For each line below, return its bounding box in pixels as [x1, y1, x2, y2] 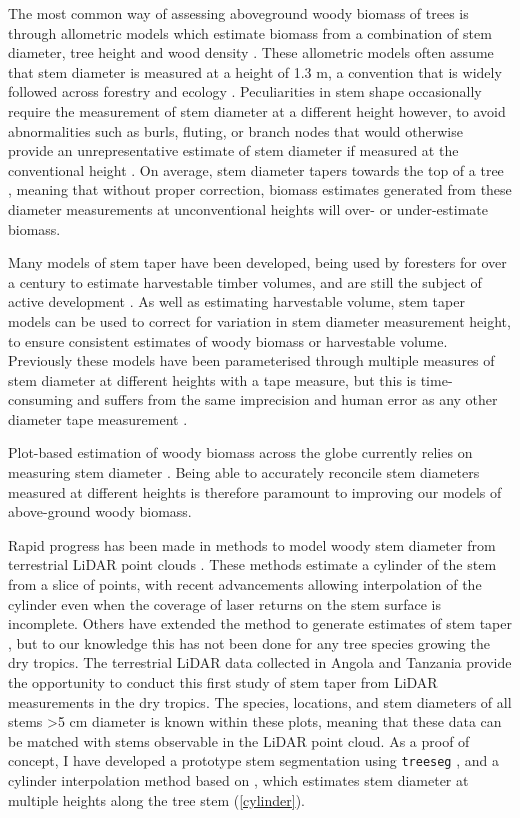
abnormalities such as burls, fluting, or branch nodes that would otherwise [8, 120, 463, 141]
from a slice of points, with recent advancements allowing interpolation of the [8, 574, 482, 595]
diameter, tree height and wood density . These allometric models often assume [8, 42, 494, 63]
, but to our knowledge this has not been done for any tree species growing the [8, 632, 490, 653]
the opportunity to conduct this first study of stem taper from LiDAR [8, 672, 438, 692]
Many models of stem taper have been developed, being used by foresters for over [8, 252, 507, 273]
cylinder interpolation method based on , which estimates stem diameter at [8, 770, 469, 791]
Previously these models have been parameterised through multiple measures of [8, 350, 495, 371]
